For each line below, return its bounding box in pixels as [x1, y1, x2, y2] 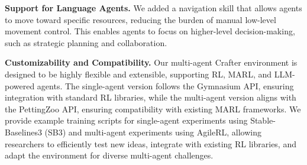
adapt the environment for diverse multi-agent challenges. [5, 149, 214, 161]
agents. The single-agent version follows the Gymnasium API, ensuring [37, 79, 294, 92]
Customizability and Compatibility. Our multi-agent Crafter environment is [5, 56, 298, 69]
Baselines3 [5, 125, 42, 138]
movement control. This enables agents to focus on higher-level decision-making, [5, 25, 295, 37]
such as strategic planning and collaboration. [5, 36, 167, 48]
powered [5, 79, 35, 92]
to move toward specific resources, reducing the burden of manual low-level [5, 13, 276, 25]
